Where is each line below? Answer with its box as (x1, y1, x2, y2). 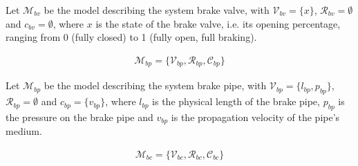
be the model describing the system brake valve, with (44, 3, 270, 17)
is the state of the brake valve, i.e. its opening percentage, (95, 16, 341, 30)
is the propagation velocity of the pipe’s (171, 109, 340, 124)
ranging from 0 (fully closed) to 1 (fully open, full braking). (6, 30, 257, 44)
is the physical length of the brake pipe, (152, 94, 320, 109)
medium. (6, 124, 42, 138)
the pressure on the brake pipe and (6, 109, 153, 124)
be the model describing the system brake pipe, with (44, 78, 267, 93)
